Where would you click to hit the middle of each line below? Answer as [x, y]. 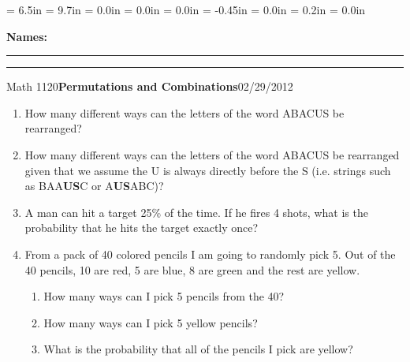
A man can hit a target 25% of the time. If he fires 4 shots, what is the [196, 212]
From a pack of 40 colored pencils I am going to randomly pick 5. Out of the [210, 254]
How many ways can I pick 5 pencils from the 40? [164, 296]
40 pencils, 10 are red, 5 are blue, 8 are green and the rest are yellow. [192, 269]
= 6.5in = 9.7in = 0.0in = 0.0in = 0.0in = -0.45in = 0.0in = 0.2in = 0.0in [186, 9]
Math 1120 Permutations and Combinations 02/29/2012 [150, 86]
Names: [27, 36]
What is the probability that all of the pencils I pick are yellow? [198, 349]
